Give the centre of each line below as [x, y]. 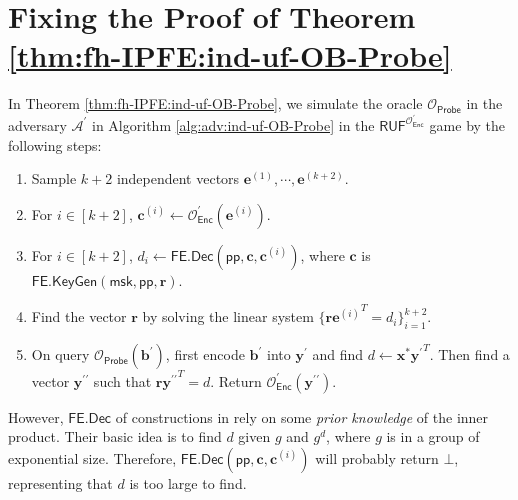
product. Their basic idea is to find [115, 436]
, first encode [205, 354]
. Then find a [469, 354]
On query [60, 354]
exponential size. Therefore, [92, 457]
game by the [467, 124]
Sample [54, 178]
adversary [37, 124]
